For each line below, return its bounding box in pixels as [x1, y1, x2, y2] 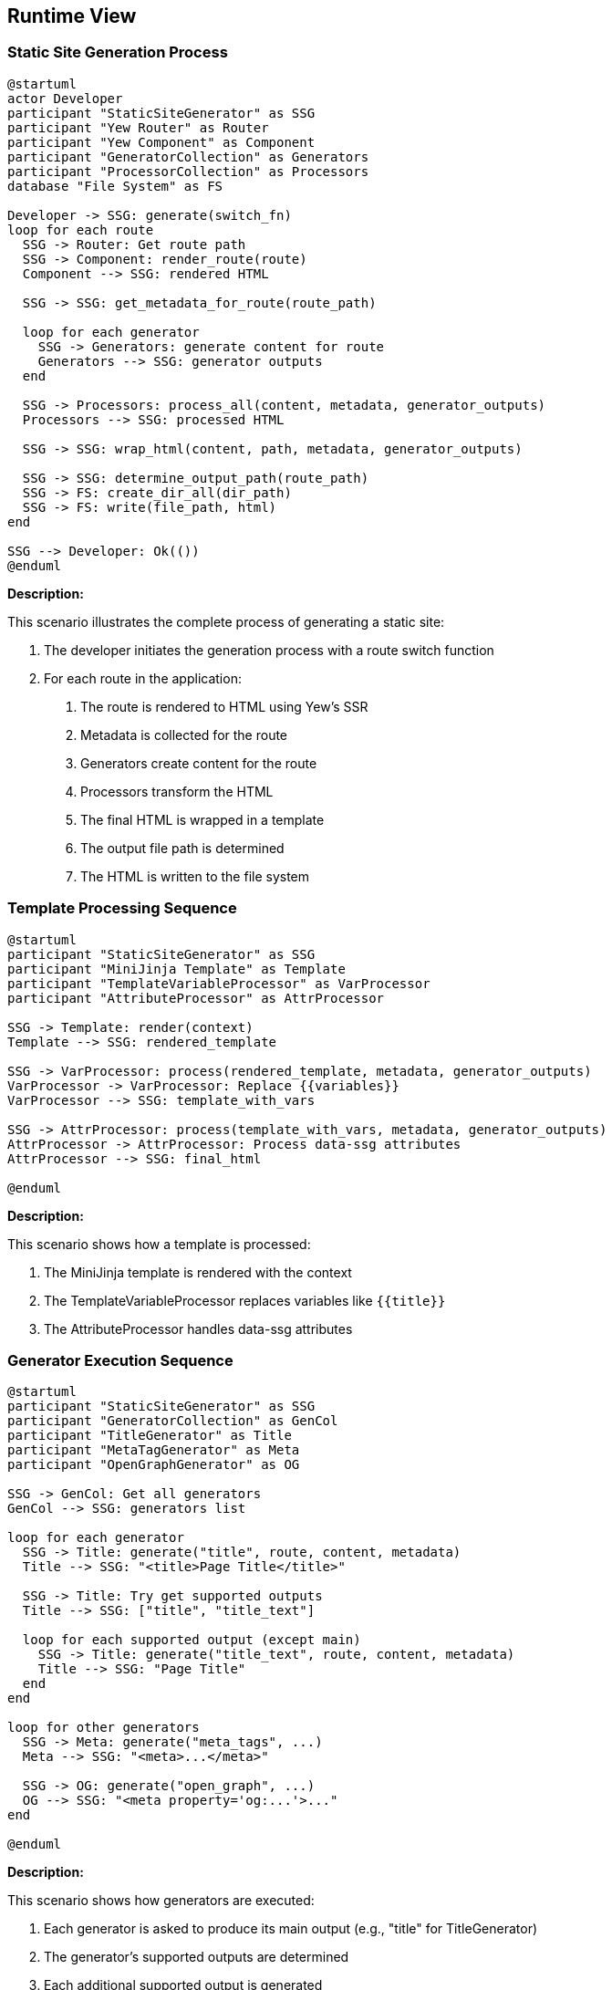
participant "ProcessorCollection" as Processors [7, 163, 369, 179]
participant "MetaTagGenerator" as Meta [7, 1443, 300, 1458]
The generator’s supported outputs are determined [44, 1949, 349, 1965]
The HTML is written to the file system [80, 868, 310, 884]
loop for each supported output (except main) [22, 1632, 361, 1648]
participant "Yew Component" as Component [7, 134, 316, 150]
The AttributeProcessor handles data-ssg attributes [44, 1320, 353, 1337]
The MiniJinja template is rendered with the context [44, 1264, 352, 1280]
